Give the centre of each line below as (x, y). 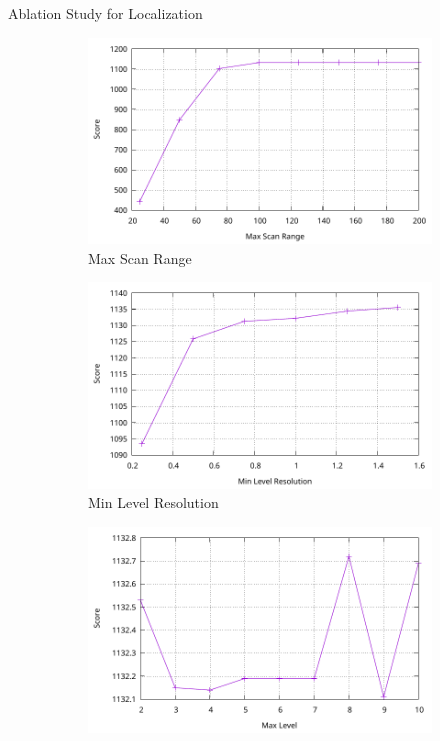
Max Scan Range (140, 257)
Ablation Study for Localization (105, 13)
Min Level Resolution (153, 502)
